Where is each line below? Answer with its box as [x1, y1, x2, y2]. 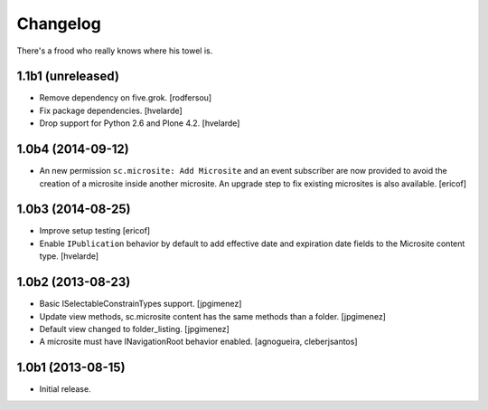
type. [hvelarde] [39, 251, 99, 262]
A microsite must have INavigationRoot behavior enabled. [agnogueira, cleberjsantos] [39, 336, 358, 348]
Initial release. [39, 384, 91, 395]
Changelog [16, 14, 101, 33]
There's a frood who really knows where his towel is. [16, 45, 213, 56]
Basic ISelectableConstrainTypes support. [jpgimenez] [39, 299, 242, 310]
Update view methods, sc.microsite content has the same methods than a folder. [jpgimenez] [39, 310, 386, 321]
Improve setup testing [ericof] [39, 225, 151, 236]
